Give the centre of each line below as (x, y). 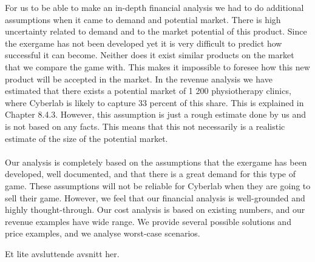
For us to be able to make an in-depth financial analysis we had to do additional (154, 7)
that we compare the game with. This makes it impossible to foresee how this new (157, 66)
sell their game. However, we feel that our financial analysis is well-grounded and (155, 197)
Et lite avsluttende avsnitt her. (62, 253)
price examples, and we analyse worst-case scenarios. (103, 233)
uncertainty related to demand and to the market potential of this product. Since (156, 31)
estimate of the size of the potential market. (86, 138)
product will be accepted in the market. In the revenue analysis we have (139, 79)
